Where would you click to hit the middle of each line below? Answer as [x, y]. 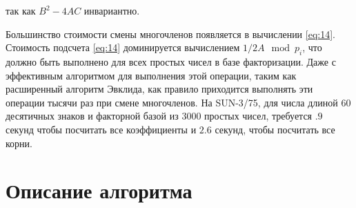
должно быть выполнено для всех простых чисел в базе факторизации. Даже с [171, 61]
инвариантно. [112, 10]
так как [21, 10]
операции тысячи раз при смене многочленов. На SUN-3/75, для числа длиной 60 [178, 102]
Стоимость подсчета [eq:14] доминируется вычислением [123, 47]
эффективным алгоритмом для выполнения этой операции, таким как [151, 75]
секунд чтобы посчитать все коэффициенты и [101, 129]
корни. [19, 143]
